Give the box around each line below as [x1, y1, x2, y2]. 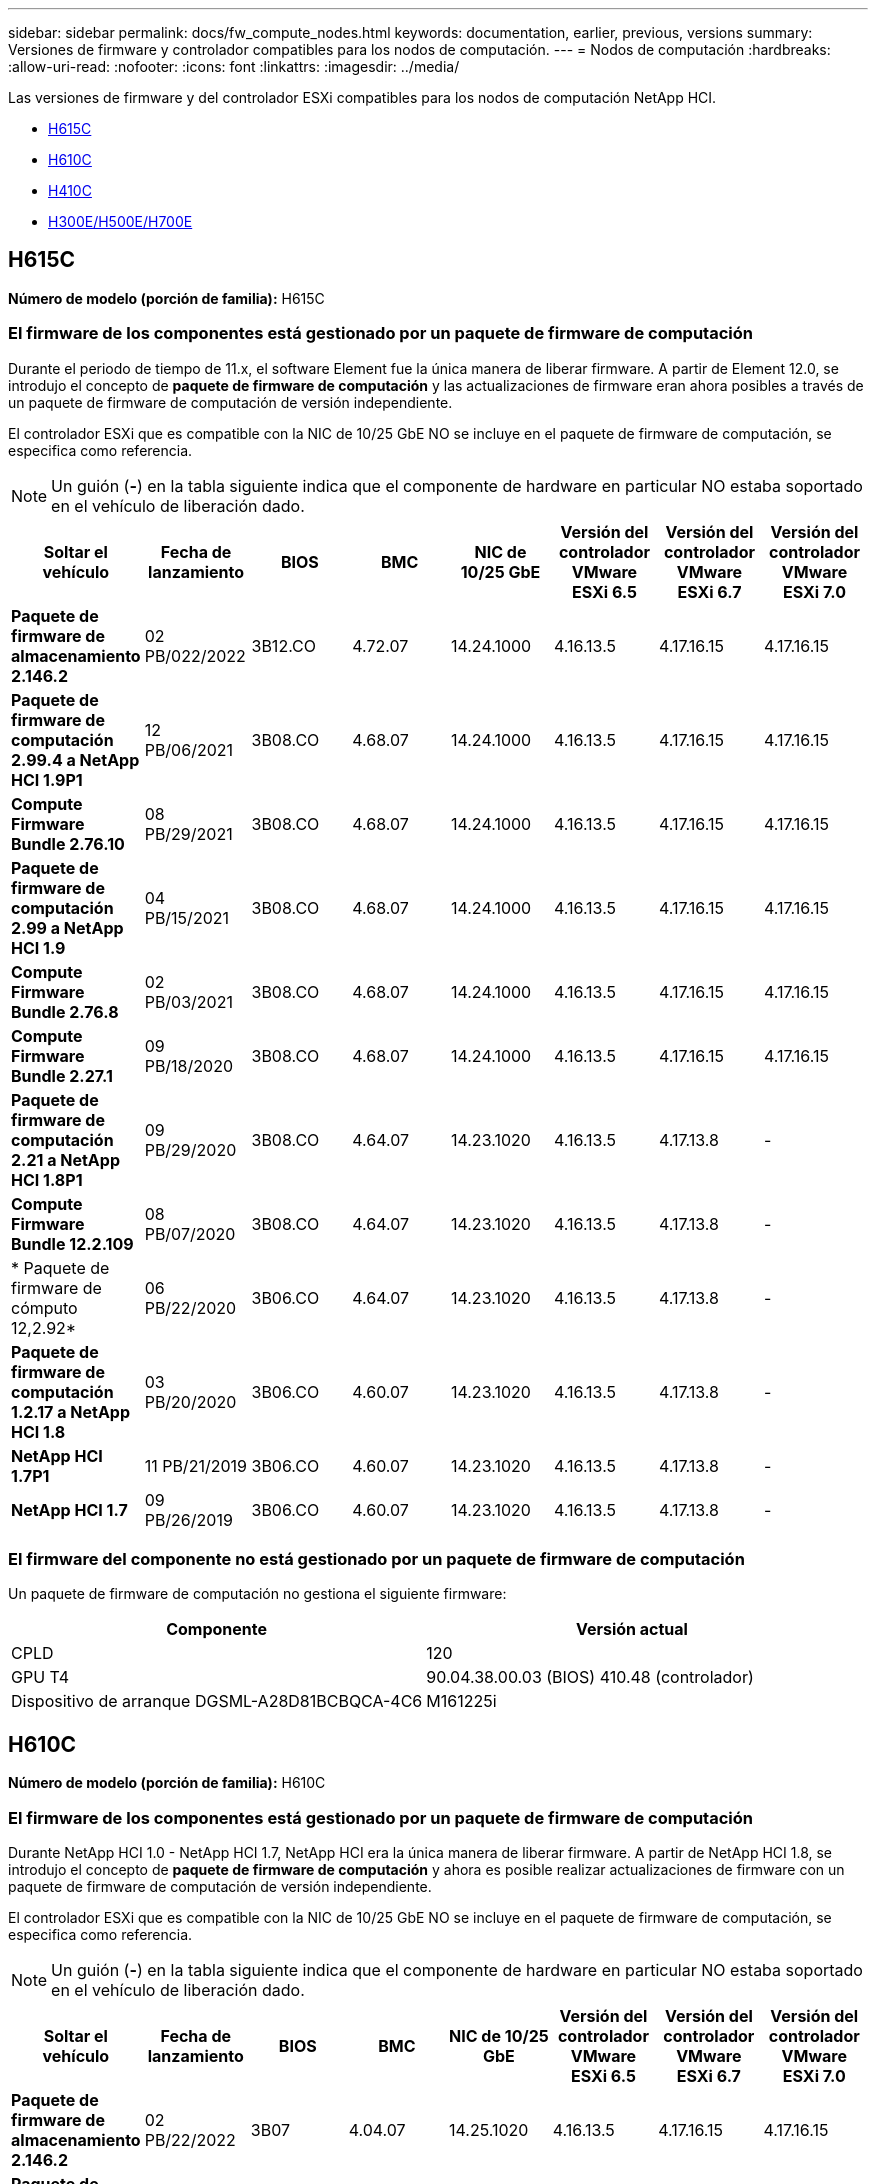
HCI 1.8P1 [11, 1169, 83, 1190]
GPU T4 [11, 1667, 70, 1688]
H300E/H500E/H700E [48, 213, 193, 230]
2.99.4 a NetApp [11, 749, 140, 770]
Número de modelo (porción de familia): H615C [8, 289, 325, 307]
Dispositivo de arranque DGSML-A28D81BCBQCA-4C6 [11, 1691, 423, 1712]
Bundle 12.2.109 [11, 1233, 134, 1254]
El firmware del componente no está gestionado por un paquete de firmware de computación [8, 1548, 745, 1569]
